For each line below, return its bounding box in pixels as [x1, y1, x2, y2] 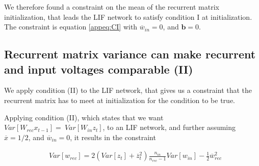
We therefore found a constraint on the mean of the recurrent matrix [4, 2, 219, 12]
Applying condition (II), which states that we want [4, 112, 164, 122]
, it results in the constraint [70, 131, 156, 142]
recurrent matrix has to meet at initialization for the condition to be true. [4, 94, 235, 105]
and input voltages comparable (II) [4, 61, 193, 77]
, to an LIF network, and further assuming [102, 122, 236, 132]
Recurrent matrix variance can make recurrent [4, 46, 256, 62]
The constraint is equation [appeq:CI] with [4, 21, 138, 32]
